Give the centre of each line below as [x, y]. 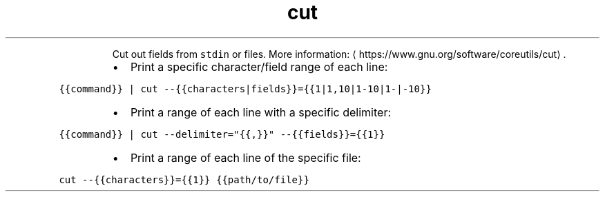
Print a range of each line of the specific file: [246, 157]
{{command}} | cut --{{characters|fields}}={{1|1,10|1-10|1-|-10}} [245, 89]
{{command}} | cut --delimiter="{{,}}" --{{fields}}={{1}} [222, 134]
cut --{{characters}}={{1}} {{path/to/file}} [184, 179]
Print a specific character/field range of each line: [259, 66]
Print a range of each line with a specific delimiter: [261, 112]
